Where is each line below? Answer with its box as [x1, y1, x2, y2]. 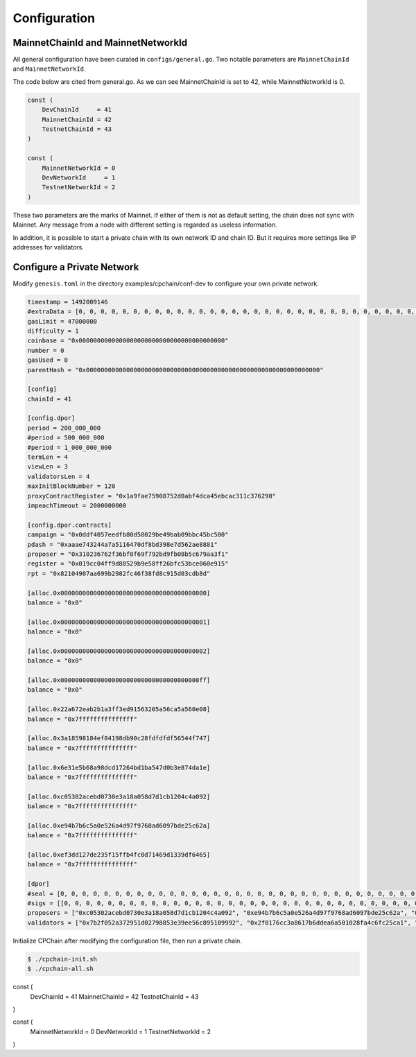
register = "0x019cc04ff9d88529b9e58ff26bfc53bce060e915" [27, 560, 229, 568]
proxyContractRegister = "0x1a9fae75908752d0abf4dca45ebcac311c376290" [27, 492, 277, 500]
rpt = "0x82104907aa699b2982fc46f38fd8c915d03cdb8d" [27, 569, 211, 577]
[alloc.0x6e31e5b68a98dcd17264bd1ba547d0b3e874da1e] [27, 763, 211, 771]
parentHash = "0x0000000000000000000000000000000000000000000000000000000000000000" [27, 366, 324, 374]
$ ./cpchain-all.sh [27, 965, 94, 973]
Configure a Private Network [12, 261, 139, 273]
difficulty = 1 [27, 326, 79, 335]
